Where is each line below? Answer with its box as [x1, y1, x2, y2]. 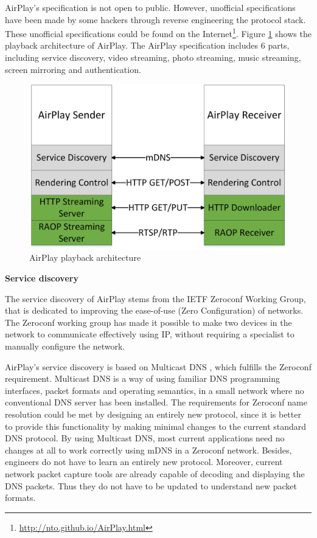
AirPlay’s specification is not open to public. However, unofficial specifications [5, 1, 296, 13]
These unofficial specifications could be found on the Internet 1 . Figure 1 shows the [5, 26, 312, 40]
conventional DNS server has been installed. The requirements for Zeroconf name [5, 396, 307, 409]
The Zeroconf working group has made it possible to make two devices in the [5, 316, 292, 328]
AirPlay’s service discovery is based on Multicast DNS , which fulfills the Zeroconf [5, 360, 312, 373]
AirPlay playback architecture [29, 251, 141, 264]
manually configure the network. [5, 340, 125, 352]
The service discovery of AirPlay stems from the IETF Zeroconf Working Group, [5, 292, 306, 305]
